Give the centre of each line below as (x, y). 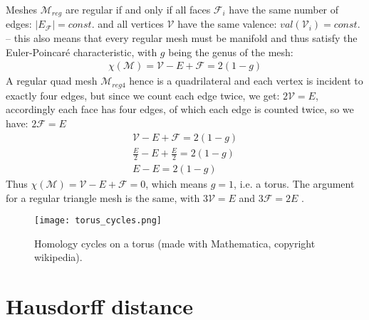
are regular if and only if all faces (138, 9)
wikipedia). (58, 257)
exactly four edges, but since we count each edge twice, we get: (143, 95)
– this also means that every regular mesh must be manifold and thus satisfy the (182, 38)
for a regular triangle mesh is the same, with (103, 197)
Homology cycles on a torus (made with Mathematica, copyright (175, 243)
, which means (177, 183)
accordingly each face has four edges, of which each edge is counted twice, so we (180, 109)
